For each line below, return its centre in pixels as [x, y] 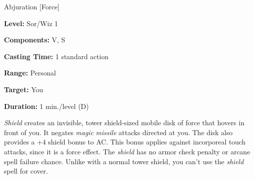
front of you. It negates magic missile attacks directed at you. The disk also [118, 132]
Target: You [24, 89]
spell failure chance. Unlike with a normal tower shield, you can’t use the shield [124, 161]
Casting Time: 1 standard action [56, 56]
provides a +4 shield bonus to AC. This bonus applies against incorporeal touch [125, 142]
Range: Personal [30, 73]
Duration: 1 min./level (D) [46, 106]
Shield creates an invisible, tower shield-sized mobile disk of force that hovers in [124, 123]
